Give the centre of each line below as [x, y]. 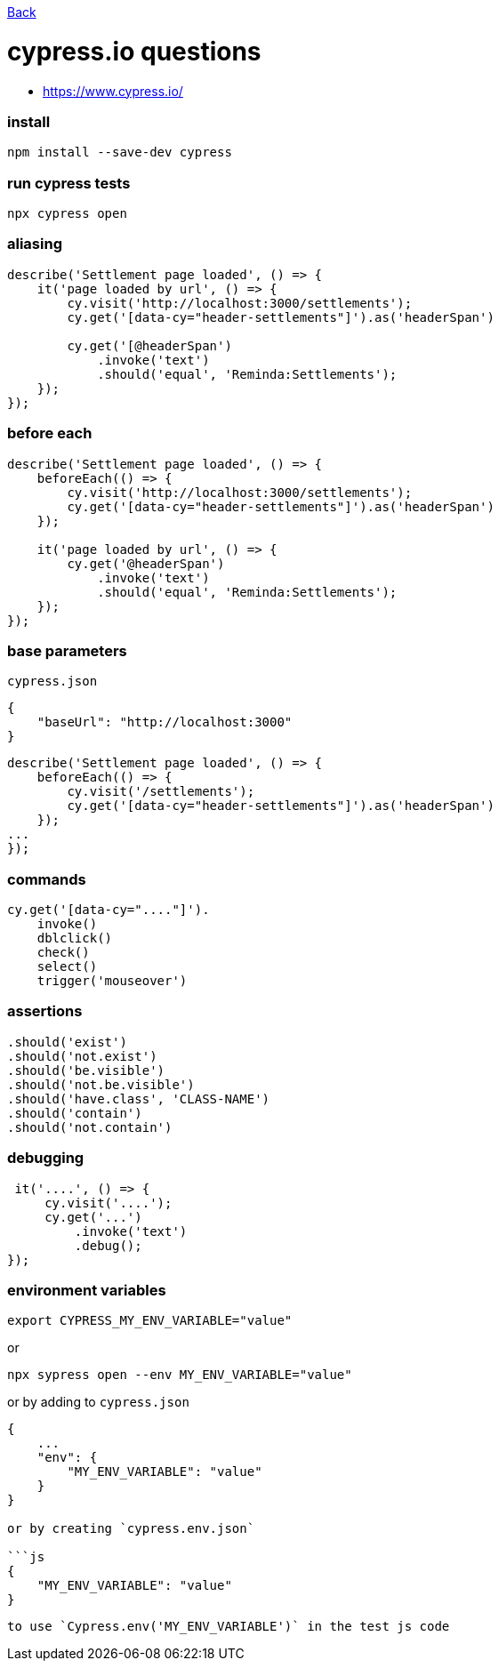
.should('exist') [67, 1042]
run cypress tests [69, 183]
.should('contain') [75, 1113]
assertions [45, 1011]
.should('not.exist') [82, 1056]
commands [47, 879]
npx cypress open [67, 213]
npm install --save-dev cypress [120, 152]
